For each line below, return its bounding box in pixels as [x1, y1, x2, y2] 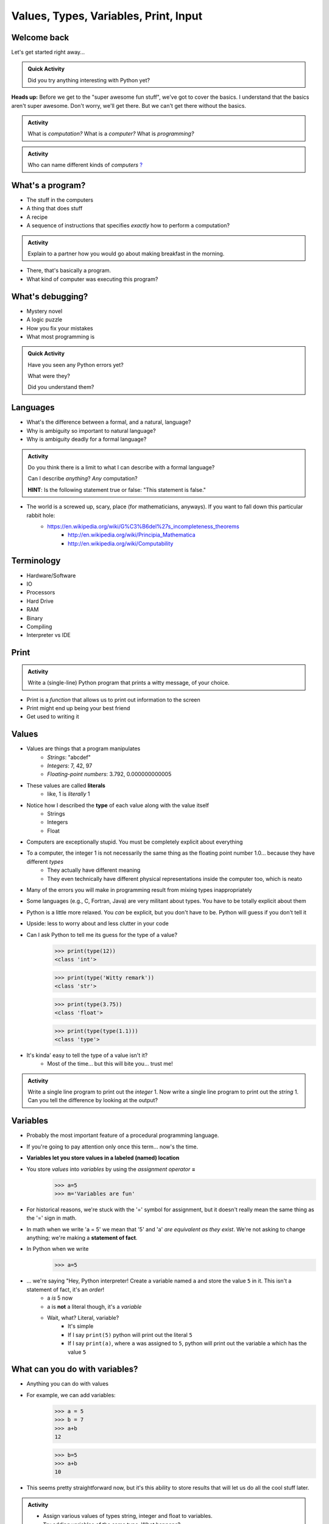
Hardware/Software [26, 572, 76, 579]
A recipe [26, 213, 48, 221]
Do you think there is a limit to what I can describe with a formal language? [27, 463, 215, 471]
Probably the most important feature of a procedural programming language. [26, 1131, 219, 1139]
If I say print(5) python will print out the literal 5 [68, 1331, 193, 1338]
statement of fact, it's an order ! [26, 1286, 105, 1293]
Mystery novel [26, 307, 63, 315]
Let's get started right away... [11, 49, 85, 56]
